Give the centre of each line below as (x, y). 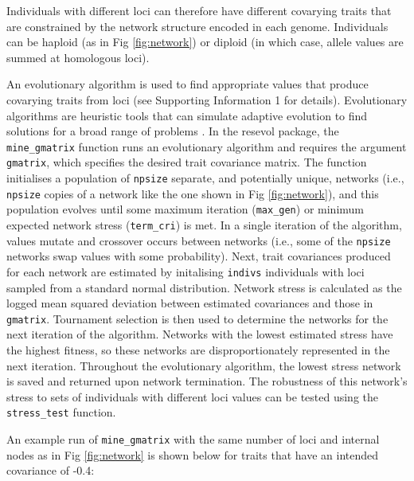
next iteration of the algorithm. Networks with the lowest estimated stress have (200, 334)
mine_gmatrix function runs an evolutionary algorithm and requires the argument (207, 146)
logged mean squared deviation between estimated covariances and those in (190, 303)
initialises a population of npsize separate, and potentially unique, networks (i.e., (205, 178)
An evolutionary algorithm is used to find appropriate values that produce (187, 84)
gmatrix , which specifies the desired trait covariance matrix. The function (187, 162)
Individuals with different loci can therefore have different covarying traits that (199, 10)
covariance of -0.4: (51, 470)
